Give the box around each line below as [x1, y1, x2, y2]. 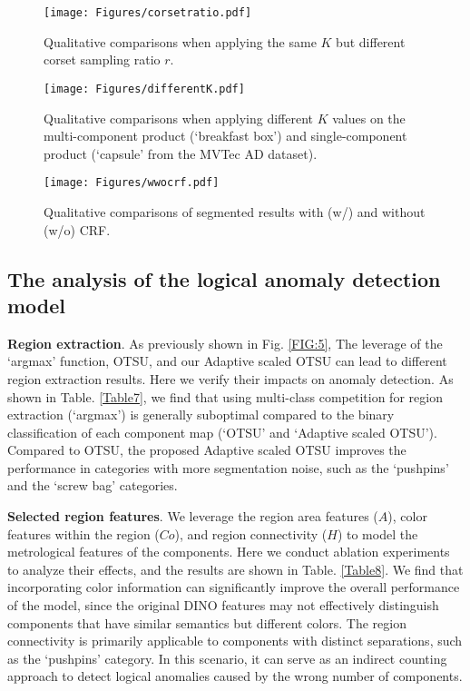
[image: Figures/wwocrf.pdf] [44, 176, 220, 190]
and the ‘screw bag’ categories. [7, 476, 178, 495]
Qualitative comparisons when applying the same [44, 32, 317, 51]
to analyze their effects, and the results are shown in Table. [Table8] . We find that [7, 559, 464, 578]
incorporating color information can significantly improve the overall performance [7, 577, 460, 597]
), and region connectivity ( [174, 524, 328, 543]
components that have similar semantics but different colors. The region [7, 613, 406, 632]
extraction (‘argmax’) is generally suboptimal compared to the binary [7, 405, 395, 424]
